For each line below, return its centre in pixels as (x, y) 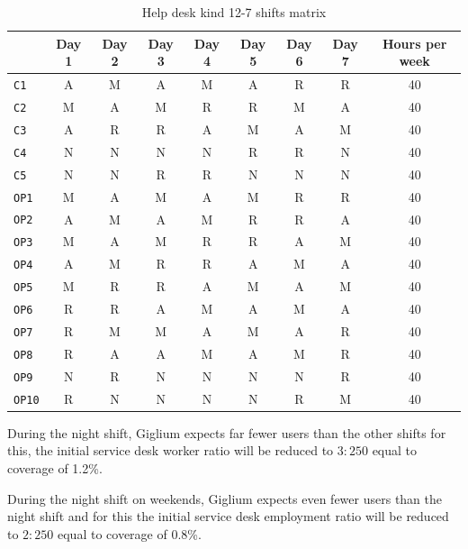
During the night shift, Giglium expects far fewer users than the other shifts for (227, 432)
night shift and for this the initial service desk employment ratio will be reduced (228, 516)
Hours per (414, 43)
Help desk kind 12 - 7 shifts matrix (234, 12)
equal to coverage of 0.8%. (130, 533)
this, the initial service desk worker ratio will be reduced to (171, 450)
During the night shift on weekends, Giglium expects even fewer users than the (225, 498)
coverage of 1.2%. (55, 468)
